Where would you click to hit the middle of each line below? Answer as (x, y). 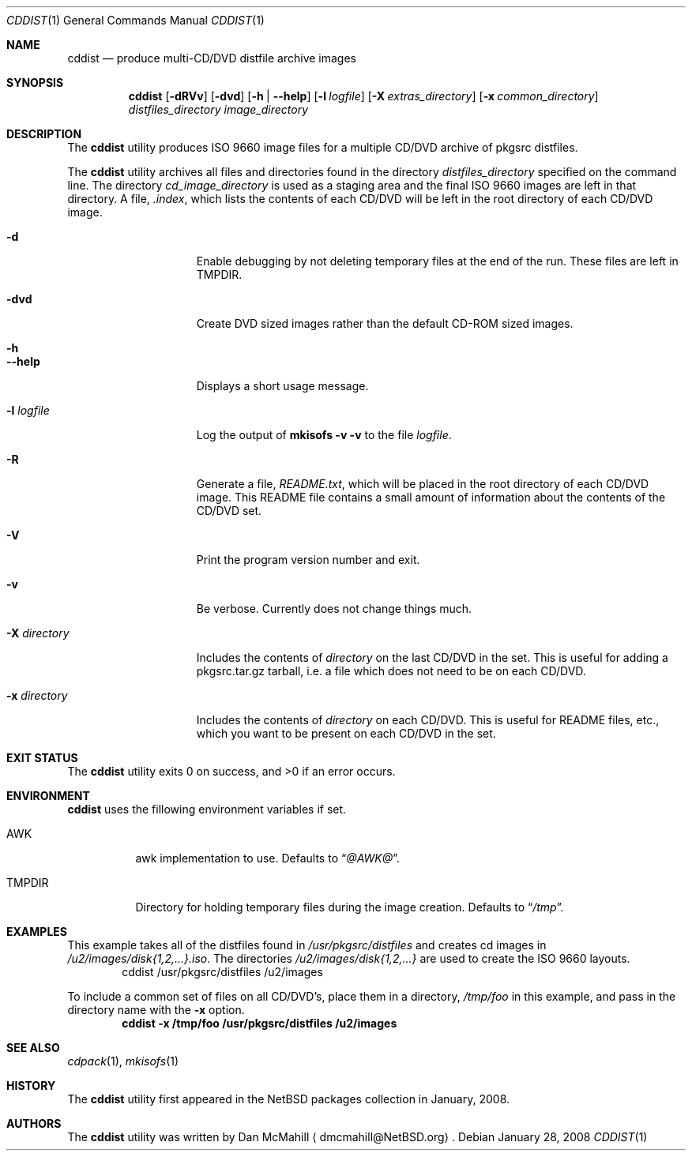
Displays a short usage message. (282, 386)
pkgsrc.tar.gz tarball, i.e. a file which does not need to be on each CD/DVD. (391, 671)
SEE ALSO (33, 1048)
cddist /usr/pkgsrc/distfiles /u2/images (222, 972)
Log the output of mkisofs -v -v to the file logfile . (324, 435)
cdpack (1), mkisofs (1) (123, 1061)
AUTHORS (34, 1123)
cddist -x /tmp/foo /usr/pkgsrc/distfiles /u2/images (259, 1023)
